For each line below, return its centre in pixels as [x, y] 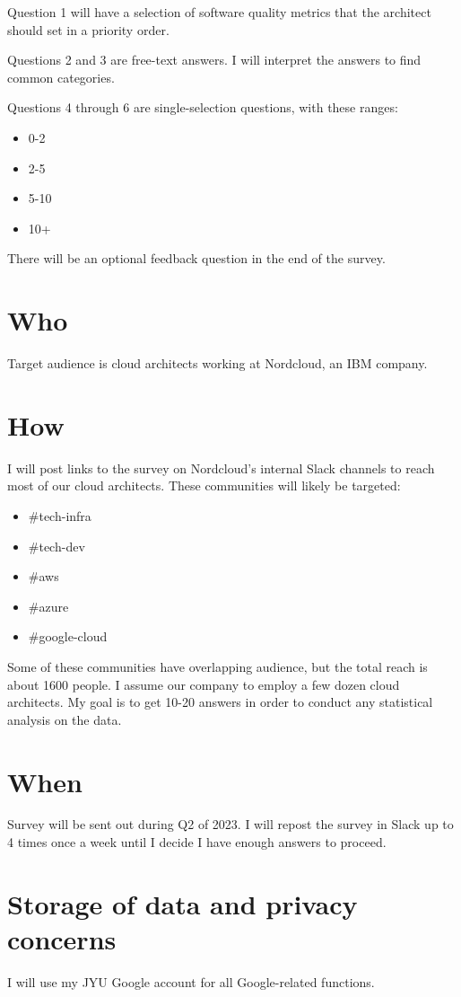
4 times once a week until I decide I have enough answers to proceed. [197, 842]
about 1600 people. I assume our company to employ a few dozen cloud [204, 684]
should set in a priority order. [88, 29]
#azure [48, 606]
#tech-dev [57, 546]
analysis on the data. [65, 719]
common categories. [61, 77]
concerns [62, 939]
